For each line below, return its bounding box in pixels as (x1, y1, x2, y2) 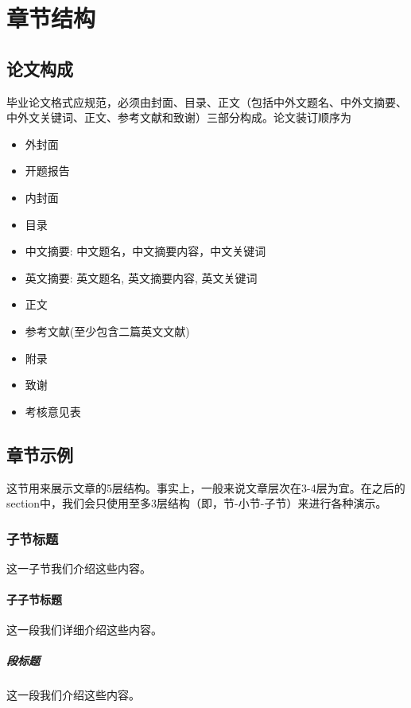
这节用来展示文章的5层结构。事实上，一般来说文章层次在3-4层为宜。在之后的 (6, 479, 405, 496)
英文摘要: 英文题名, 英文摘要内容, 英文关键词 (25, 269, 258, 286)
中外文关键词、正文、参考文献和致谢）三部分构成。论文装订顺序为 (6, 109, 351, 126)
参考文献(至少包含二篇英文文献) (25, 322, 190, 339)
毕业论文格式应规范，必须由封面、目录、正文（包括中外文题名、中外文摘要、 (6, 93, 407, 110)
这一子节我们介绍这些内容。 (6, 559, 151, 576)
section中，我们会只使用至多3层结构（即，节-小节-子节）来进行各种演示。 (6, 495, 387, 512)
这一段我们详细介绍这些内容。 (6, 621, 162, 638)
